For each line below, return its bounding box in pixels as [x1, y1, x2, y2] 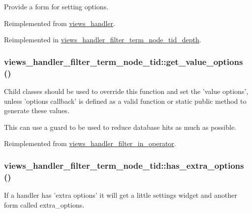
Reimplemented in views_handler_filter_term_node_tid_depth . [4, 34, 201, 45]
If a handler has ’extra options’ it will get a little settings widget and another [4, 190, 237, 200]
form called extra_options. [4, 199, 85, 210]
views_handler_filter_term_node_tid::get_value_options [4, 55, 243, 67]
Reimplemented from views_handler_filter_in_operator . [4, 138, 176, 149]
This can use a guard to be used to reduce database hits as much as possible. [4, 122, 237, 132]
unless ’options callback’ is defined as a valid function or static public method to [4, 95, 247, 106]
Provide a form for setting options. [4, 1, 109, 11]
